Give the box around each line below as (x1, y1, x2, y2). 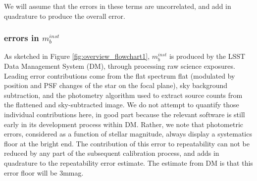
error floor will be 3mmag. (4, 167, 84, 178)
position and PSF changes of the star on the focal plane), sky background (4, 80, 228, 90)
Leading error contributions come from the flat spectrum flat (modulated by (4, 70, 235, 81)
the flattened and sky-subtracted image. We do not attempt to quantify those (4, 99, 239, 110)
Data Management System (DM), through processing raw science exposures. (4, 61, 235, 71)
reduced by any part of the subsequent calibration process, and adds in (4, 148, 219, 158)
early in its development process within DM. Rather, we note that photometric (4, 119, 243, 129)
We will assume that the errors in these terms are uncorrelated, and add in (4, 1, 231, 11)
